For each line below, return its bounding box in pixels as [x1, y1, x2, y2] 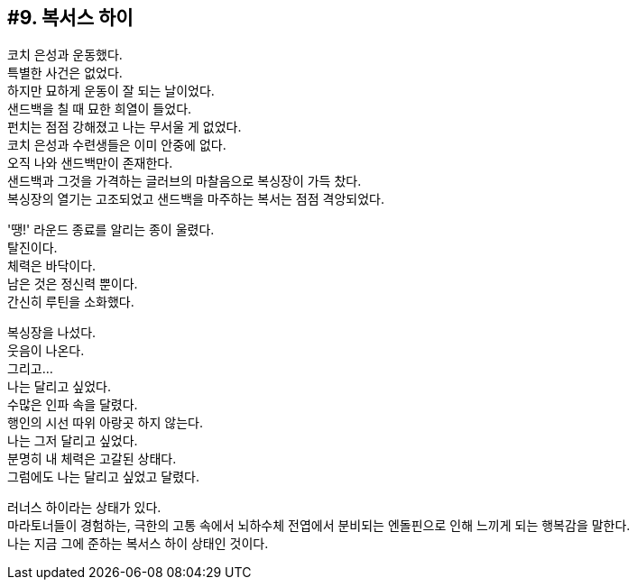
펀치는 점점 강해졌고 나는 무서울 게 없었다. [7, 119, 242, 135]
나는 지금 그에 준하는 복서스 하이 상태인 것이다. [7, 536, 269, 552]
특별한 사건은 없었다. [7, 65, 123, 81]
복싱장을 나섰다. [7, 325, 97, 341]
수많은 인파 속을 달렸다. [7, 397, 138, 413]
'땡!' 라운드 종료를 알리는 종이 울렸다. [7, 222, 215, 238]
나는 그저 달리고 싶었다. [7, 433, 138, 449]
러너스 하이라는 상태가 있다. [7, 500, 162, 516]
